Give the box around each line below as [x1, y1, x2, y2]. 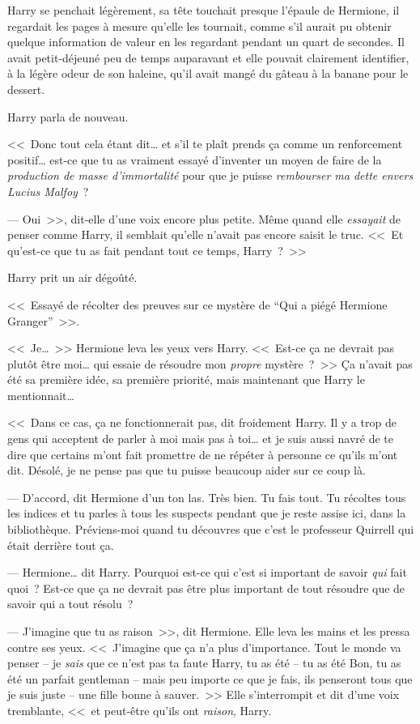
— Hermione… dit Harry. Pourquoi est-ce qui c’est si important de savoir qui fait [7, 564, 407, 581]
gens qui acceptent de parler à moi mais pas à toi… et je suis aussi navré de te [7, 430, 394, 447]
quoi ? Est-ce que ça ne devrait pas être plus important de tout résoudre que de [7, 579, 405, 596]
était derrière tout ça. [7, 536, 114, 553]
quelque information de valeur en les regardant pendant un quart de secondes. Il [7, 33, 405, 50]
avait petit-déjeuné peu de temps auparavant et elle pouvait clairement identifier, [7, 49, 409, 66]
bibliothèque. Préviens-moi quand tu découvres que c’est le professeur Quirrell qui [7, 521, 414, 538]
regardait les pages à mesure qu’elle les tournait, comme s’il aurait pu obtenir [7, 17, 392, 34]
